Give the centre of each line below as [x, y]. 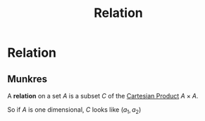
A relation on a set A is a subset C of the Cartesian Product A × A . [103, 96]
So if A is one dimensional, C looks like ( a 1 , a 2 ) [74, 110]
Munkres [27, 79]
